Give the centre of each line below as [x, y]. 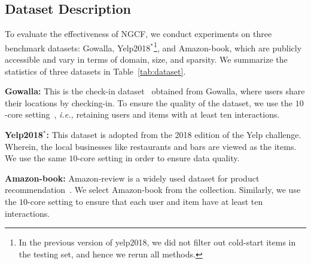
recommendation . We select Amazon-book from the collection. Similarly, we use [153, 190]
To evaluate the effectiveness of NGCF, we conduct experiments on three [138, 34]
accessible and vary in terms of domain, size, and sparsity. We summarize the [146, 59]
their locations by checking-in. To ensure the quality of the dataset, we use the [149, 102]
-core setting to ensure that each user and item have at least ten [145, 201]
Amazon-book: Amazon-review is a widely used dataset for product [132, 178]
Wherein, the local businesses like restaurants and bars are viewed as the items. [151, 146]
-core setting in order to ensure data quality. [158, 158]
